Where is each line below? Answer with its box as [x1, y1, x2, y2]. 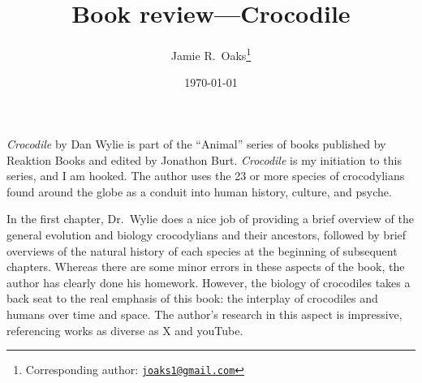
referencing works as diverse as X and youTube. [6, 321, 243, 338]
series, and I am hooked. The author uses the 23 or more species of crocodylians [6, 167, 405, 184]
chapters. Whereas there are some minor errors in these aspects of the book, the [6, 258, 405, 275]
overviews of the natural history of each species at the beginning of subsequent [6, 242, 398, 259]
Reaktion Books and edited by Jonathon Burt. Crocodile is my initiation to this [6, 151, 402, 168]
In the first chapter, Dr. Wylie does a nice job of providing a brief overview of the [6, 210, 414, 227]
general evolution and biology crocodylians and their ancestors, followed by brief [6, 226, 407, 243]
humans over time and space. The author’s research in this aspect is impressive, [6, 305, 403, 322]
